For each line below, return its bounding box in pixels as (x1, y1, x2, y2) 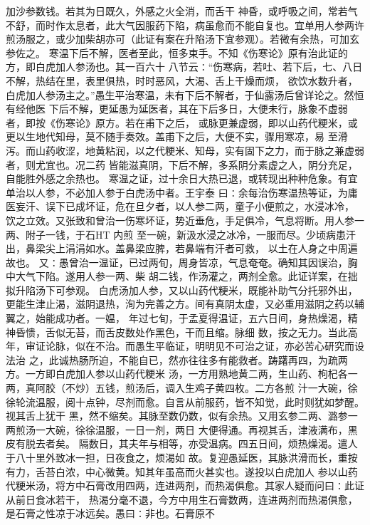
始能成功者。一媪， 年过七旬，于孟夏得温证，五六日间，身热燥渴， (35, 311, 348, 326)
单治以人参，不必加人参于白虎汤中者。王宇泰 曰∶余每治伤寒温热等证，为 (6, 184, 348, 199)
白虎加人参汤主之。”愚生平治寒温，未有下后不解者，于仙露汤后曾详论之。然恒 (6, 87, 364, 102)
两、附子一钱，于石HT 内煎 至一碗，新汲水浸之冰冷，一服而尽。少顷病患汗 (6, 227, 356, 241)
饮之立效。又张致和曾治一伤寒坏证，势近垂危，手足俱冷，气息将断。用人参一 (6, 212, 364, 227)
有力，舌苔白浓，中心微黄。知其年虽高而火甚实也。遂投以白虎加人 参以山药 (6, 464, 358, 479)
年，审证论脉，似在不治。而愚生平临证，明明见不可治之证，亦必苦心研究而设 (6, 338, 364, 353)
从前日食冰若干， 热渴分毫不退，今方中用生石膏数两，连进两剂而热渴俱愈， (6, 492, 358, 506)
